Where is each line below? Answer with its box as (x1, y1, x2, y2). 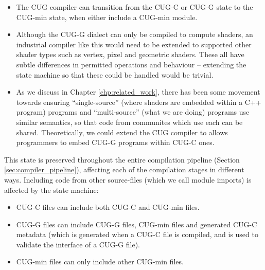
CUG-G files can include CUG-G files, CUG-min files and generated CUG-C (16, 219, 257, 229)
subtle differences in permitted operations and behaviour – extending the (16, 59, 246, 69)
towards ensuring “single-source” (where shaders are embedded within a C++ (16, 96, 261, 107)
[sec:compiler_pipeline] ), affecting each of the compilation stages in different (4, 164, 244, 175)
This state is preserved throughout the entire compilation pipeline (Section (4, 154, 240, 165)
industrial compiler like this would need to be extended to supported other (16, 39, 252, 49)
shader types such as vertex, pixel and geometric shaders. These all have (16, 49, 244, 60)
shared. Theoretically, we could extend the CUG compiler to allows (16, 127, 228, 137)
